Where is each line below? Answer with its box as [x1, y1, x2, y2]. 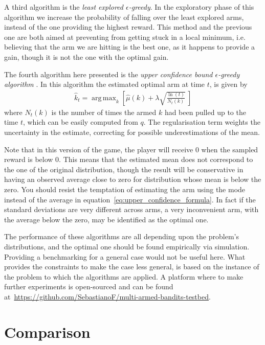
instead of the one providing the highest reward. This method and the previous [4, 21, 252, 32]
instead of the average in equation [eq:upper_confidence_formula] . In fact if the [4, 194, 256, 204]
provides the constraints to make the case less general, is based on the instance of [4, 261, 259, 272]
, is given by [209, 79, 248, 89]
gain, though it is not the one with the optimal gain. [4, 51, 169, 62]
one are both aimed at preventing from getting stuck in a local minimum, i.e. [4, 31, 246, 42]
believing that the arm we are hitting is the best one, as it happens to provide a [4, 41, 255, 52]
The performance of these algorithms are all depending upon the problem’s [4, 231, 239, 242]
